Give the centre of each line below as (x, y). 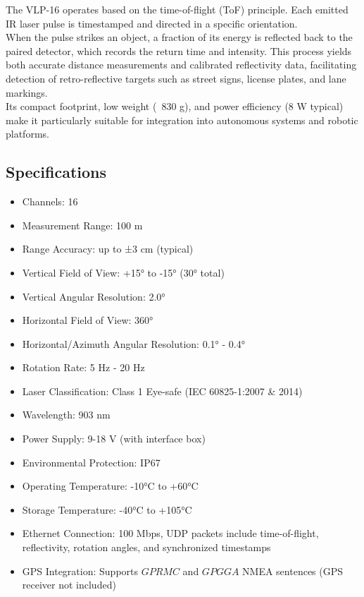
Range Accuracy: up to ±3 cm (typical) (108, 249)
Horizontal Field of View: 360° (88, 320)
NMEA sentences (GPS (293, 571)
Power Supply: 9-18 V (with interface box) (114, 439)
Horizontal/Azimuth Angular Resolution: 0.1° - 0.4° (133, 343)
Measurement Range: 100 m (82, 225)
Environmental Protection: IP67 (91, 462)
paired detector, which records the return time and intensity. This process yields (179, 50)
